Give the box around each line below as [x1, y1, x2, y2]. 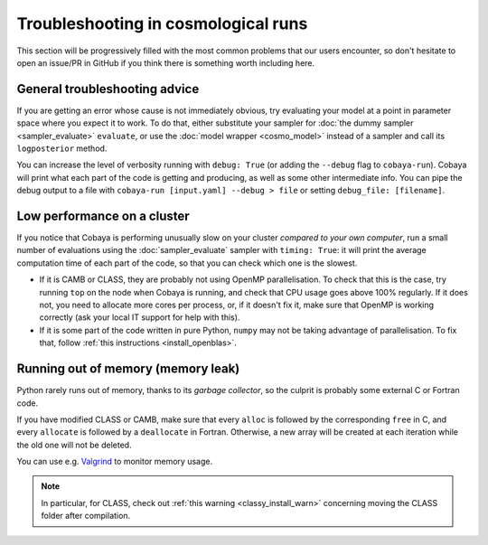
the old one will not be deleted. [16, 439, 132, 450]
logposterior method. [16, 143, 108, 154]
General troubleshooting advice [16, 81, 200, 97]
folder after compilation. [41, 511, 131, 522]
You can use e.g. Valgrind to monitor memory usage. [16, 456, 212, 467]
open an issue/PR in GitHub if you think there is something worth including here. [16, 57, 315, 68]
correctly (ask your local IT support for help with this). [39, 312, 240, 323]
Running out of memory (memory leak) [16, 362, 240, 377]
